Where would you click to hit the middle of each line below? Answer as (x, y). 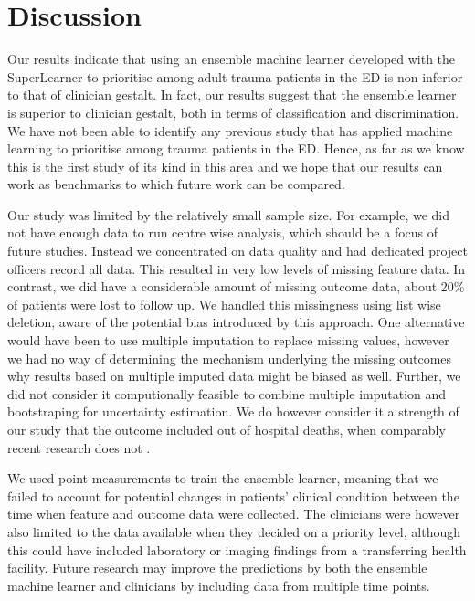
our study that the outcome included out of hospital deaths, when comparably (227, 429)
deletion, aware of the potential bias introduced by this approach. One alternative (236, 322)
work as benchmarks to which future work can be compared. (176, 184)
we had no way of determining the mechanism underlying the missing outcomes (230, 358)
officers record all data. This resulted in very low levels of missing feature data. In (237, 268)
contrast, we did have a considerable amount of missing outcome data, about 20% (236, 286)
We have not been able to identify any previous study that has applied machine (230, 130)
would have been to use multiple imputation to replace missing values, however (228, 340)
